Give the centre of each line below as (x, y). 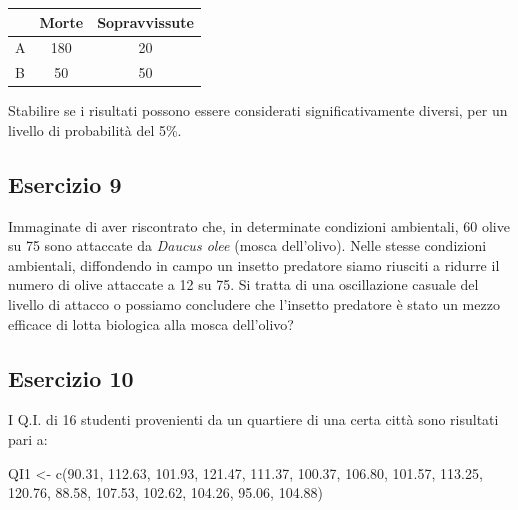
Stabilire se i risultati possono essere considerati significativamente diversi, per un (258, 110)
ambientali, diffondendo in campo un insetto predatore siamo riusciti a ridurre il (254, 264)
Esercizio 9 (65, 183)
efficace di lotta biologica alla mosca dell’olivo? (151, 323)
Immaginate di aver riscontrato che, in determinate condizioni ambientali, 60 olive (259, 225)
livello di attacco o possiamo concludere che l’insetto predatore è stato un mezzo (254, 304)
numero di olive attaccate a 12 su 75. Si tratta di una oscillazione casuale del (243, 284)
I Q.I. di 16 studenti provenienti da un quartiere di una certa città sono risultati (253, 419)
